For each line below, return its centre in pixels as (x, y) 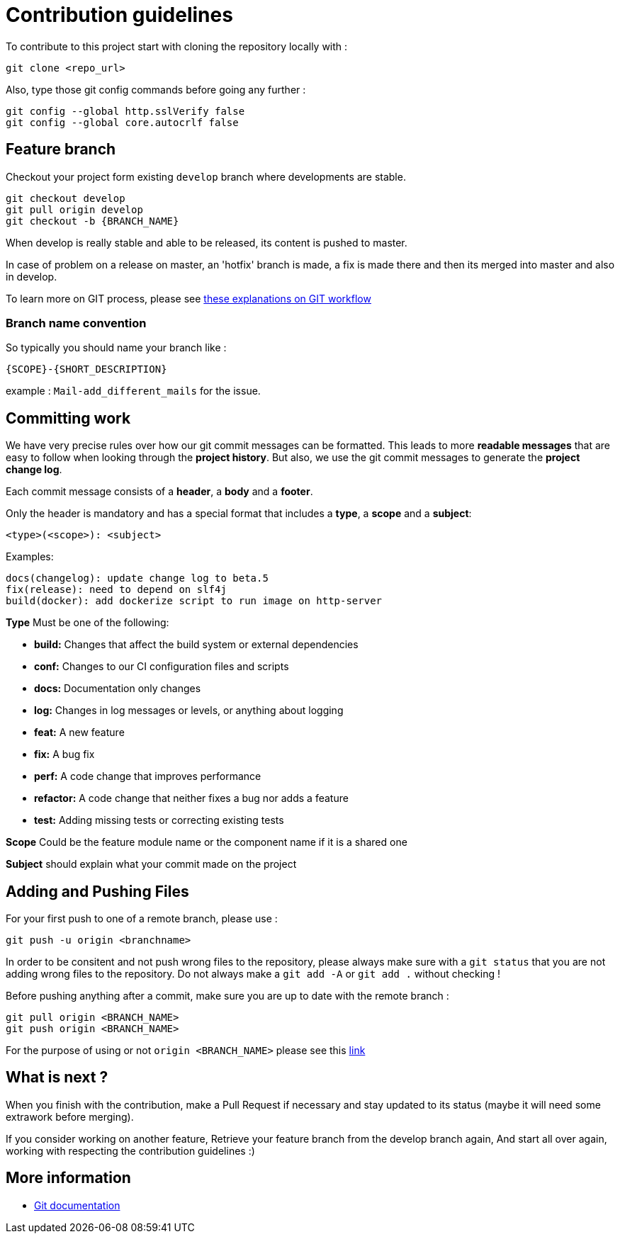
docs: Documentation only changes (118, 689)
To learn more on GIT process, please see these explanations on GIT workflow (188, 298)
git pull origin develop (74, 209)
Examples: (30, 557)
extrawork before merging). (70, 1116)
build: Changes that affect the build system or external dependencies (196, 645)
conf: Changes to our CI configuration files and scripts (162, 667)
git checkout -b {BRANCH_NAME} (92, 221)
